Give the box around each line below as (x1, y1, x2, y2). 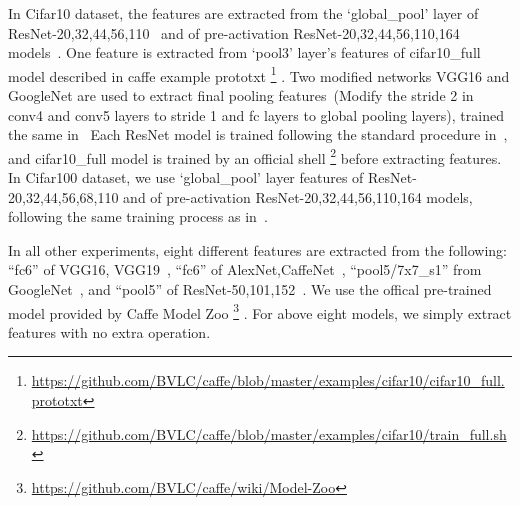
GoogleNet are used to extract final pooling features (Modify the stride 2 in (8, 85, 474, 106)
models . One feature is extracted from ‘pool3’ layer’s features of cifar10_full (8, 42, 481, 63)
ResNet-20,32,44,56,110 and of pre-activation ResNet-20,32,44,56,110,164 (8, 22, 460, 43)
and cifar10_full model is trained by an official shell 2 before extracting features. (8, 144, 502, 168)
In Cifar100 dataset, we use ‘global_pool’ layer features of (8, 167, 364, 188)
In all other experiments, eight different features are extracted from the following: (8, 239, 507, 260)
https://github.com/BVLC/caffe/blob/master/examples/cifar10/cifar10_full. (31, 370, 505, 391)
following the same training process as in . (8, 206, 268, 227)
